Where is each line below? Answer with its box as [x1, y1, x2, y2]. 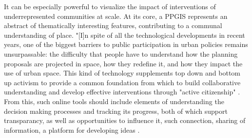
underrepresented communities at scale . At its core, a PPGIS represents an [4, 11, 228, 21]
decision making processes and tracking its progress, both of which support [4, 106, 228, 116]
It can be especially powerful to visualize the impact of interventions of [4, 1, 216, 11]
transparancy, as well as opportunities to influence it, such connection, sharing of [4, 115, 246, 125]
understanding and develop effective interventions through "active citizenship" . [4, 87, 240, 97]
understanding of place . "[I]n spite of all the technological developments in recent [4, 30, 245, 40]
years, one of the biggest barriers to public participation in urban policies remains [4, 39, 248, 49]
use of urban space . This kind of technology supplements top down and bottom [4, 68, 241, 78]
